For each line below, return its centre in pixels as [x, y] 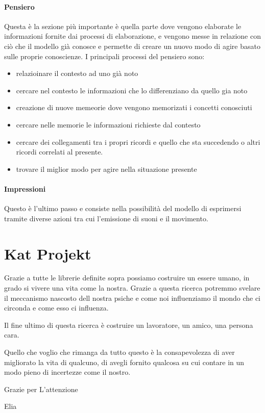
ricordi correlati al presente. [59, 152]
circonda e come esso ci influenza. [56, 308]
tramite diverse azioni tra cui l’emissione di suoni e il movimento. [106, 218]
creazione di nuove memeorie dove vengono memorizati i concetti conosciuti [134, 107]
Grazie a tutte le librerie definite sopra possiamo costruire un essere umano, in [127, 278]
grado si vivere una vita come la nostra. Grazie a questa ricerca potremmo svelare [132, 288]
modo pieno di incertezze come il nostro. [67, 372]
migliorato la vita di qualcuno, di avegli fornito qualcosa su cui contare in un [124, 362]
